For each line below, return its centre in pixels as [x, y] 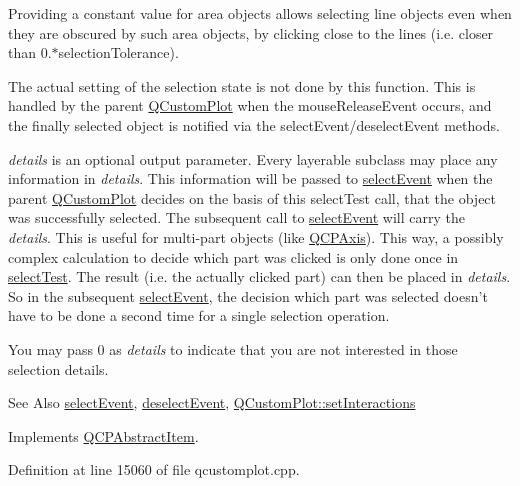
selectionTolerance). [118, 52]
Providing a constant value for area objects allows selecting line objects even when [260, 13]
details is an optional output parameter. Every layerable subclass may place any [253, 158]
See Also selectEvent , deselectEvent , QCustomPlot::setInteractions [212, 402]
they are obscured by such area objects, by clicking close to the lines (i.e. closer [251, 32]
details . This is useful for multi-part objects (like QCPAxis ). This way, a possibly [256, 236]
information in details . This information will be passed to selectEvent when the [250, 178]
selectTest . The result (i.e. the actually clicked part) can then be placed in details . [259, 276]
